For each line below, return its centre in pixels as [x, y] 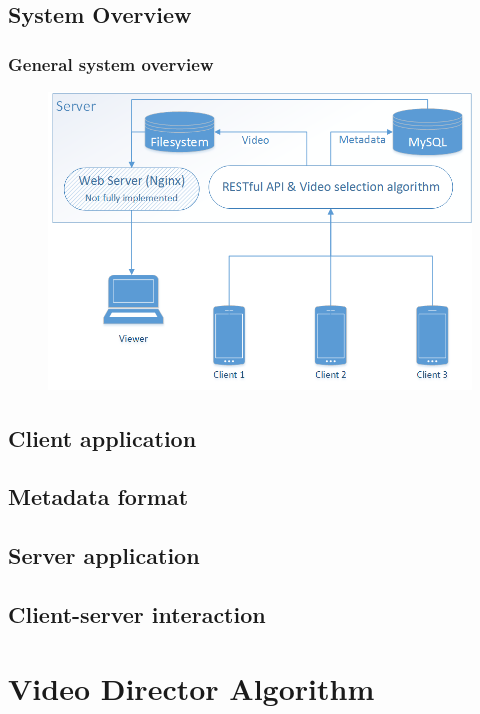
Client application [102, 437]
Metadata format [98, 496]
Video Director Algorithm [191, 687]
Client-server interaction [137, 614]
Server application [104, 555]
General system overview [111, 63]
